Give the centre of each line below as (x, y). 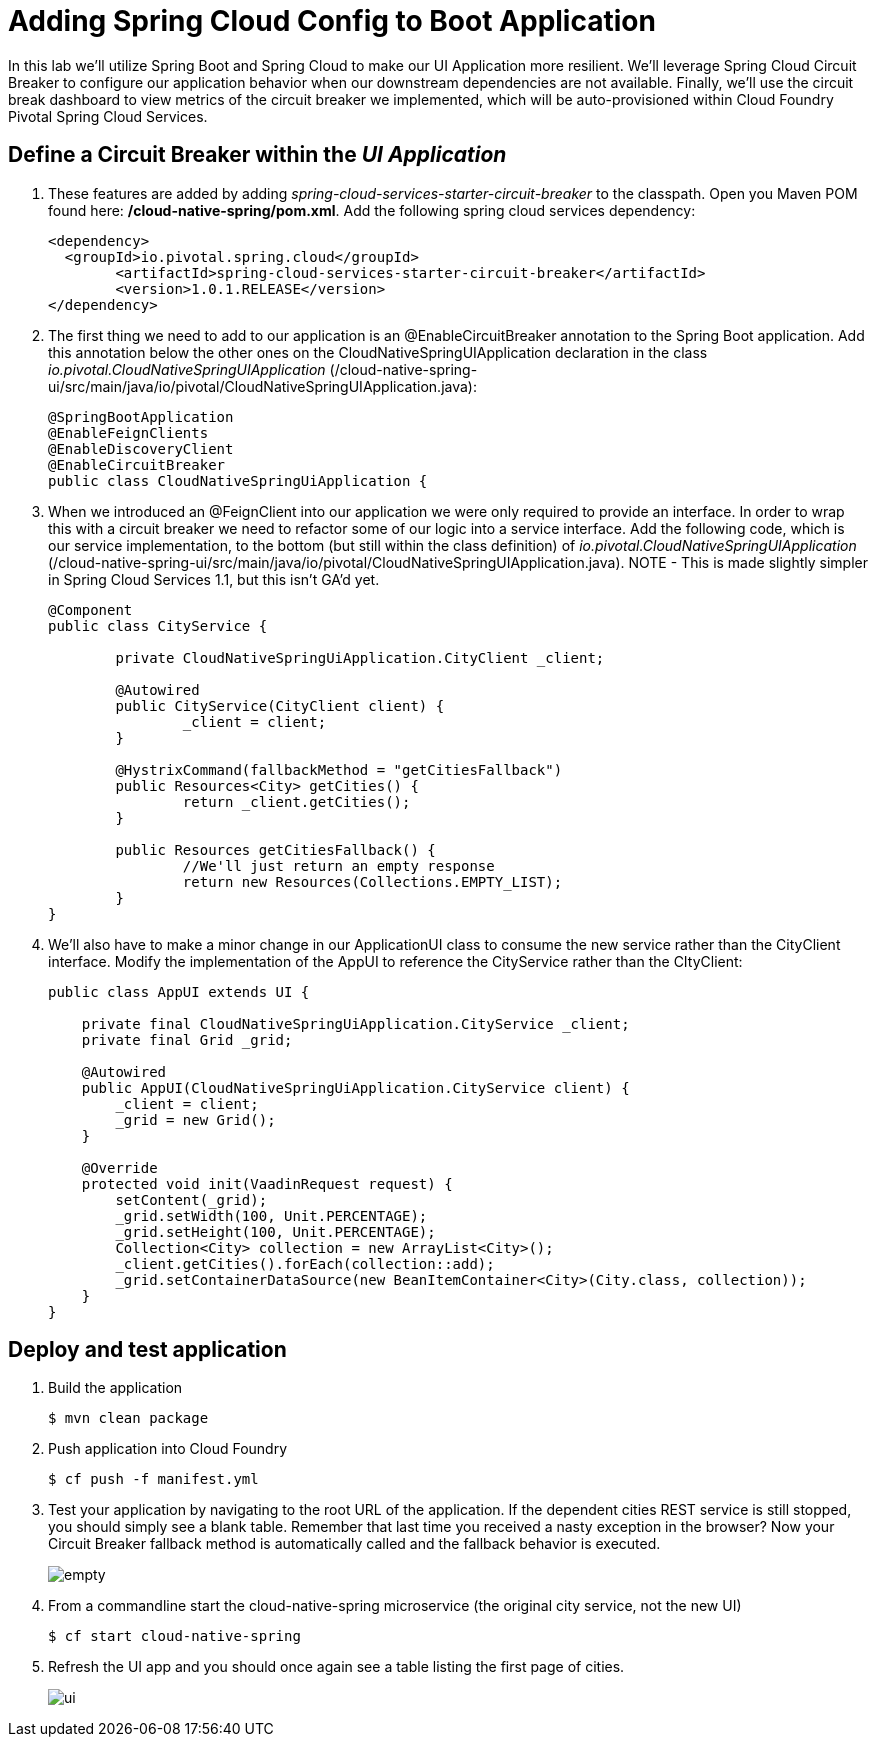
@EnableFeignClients (128, 432)
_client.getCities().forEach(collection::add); (305, 1263)
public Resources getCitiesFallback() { (275, 849)
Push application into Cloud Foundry (168, 1449)
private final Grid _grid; (187, 1039)
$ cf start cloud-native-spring (174, 1636)
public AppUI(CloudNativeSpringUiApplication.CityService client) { (355, 1087)
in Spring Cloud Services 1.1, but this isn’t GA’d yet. (214, 579)
